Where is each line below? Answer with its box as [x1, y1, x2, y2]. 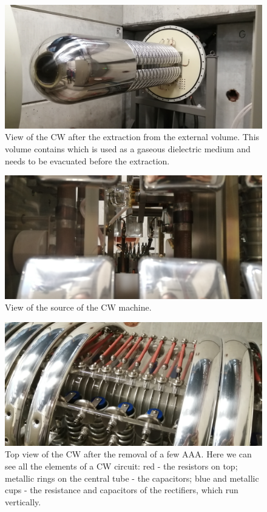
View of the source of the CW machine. [5, 301, 152, 314]
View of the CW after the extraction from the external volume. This [5, 130, 260, 143]
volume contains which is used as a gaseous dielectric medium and [5, 142, 251, 155]
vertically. [5, 495, 41, 508]
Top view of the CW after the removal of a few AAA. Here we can [5, 448, 252, 460]
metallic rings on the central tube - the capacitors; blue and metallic [5, 471, 259, 484]
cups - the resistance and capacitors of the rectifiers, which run [5, 483, 238, 496]
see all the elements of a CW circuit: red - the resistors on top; [5, 459, 238, 472]
